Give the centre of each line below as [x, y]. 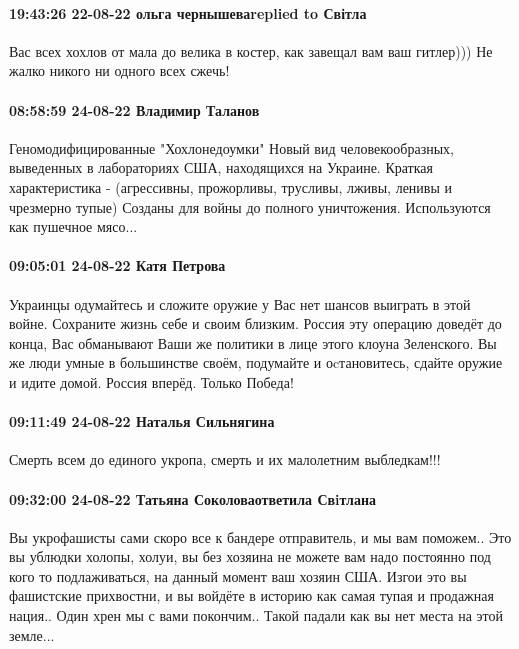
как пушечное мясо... [73, 226]
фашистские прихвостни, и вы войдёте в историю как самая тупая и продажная [251, 595]
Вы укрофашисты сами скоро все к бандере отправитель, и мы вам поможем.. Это [260, 536]
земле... [32, 634]
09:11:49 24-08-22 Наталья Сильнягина [142, 421]
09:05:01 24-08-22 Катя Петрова [117, 265]
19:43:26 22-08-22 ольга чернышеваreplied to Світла [188, 12]
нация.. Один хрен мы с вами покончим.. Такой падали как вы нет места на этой [256, 615]
